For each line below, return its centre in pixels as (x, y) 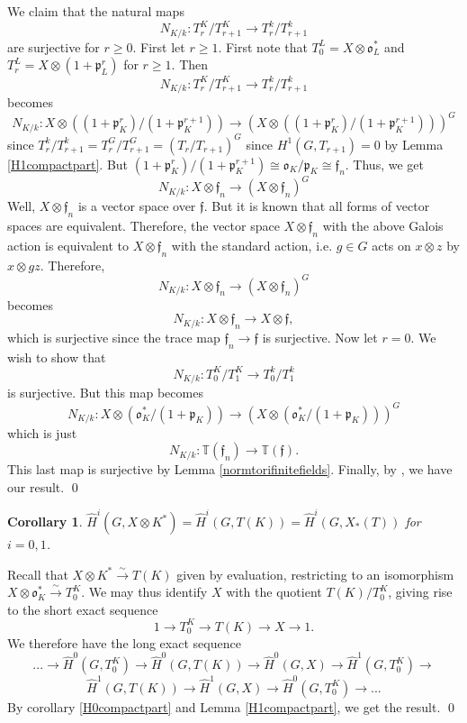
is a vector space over (137, 206)
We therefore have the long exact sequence (124, 642)
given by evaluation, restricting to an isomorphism (315, 574)
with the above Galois (383, 225)
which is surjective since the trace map (114, 338)
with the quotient (274, 592)
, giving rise (420, 592)
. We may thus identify (144, 592)
